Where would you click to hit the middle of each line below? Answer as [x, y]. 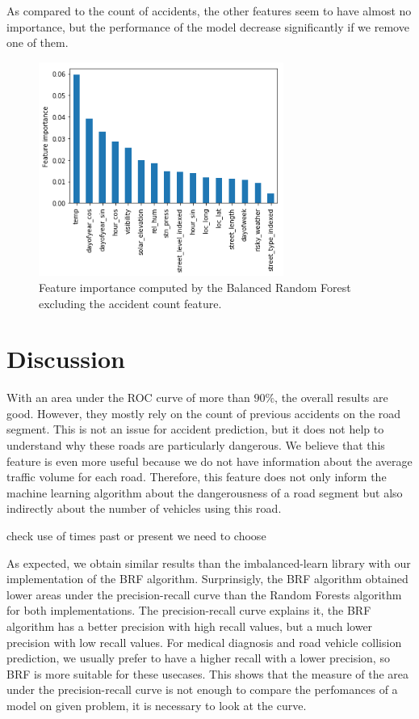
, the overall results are [331, 398]
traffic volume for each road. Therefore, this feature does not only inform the [197, 477]
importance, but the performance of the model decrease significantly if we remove [208, 26]
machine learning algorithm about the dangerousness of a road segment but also [205, 492]
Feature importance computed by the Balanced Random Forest [195, 287]
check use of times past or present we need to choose [136, 535]
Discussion [66, 359]
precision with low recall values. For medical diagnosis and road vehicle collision [204, 642]
